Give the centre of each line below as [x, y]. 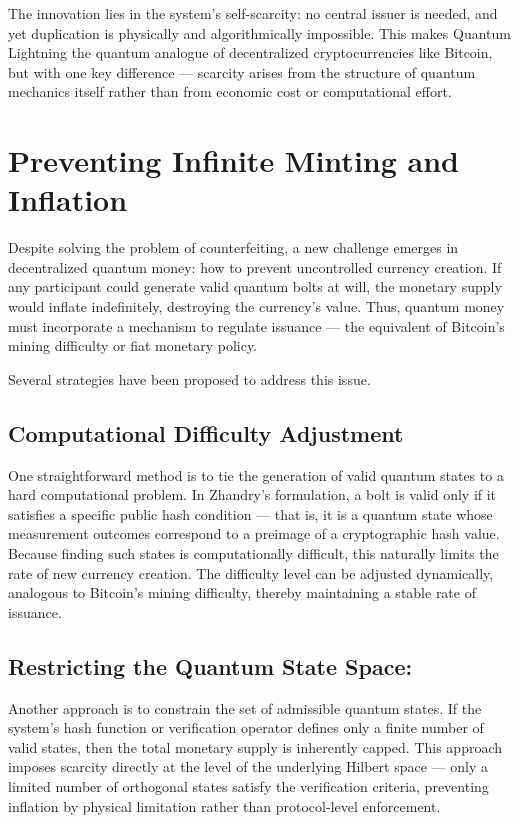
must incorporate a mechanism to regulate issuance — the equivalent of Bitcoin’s [256, 325]
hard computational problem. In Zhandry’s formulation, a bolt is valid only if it [252, 494]
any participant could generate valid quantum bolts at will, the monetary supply [255, 286]
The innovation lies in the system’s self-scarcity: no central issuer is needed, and [253, 13]
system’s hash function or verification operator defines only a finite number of [246, 727]
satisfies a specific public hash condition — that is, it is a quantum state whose [250, 513]
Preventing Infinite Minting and [233, 160]
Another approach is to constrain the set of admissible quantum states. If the [245, 707]
